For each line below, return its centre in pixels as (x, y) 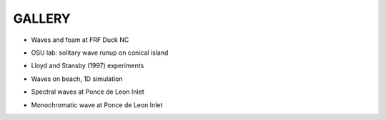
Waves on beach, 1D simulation (77, 79)
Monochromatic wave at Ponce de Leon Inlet (97, 105)
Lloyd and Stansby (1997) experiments (88, 66)
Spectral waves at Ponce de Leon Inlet (88, 92)
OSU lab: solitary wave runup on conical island (100, 53)
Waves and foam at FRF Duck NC (80, 40)
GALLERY (42, 18)
